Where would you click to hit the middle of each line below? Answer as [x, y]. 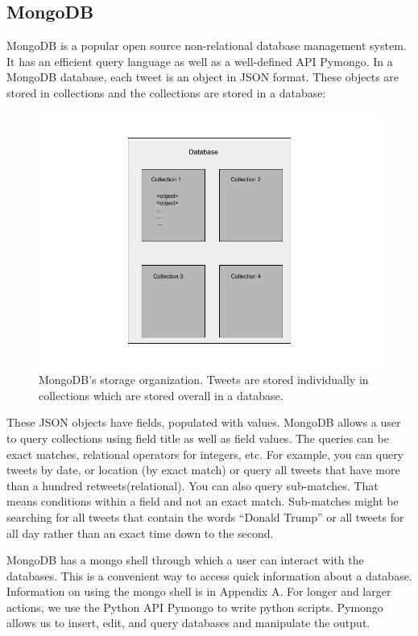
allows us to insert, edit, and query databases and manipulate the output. [188, 623]
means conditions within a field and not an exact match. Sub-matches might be [203, 501]
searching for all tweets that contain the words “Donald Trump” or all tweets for [205, 516]
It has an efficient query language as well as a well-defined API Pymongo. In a [200, 61]
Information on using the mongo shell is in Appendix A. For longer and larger [199, 591]
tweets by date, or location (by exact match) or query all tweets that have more [203, 470]
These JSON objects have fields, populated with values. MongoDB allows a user [204, 422]
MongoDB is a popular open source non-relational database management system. [207, 45]
